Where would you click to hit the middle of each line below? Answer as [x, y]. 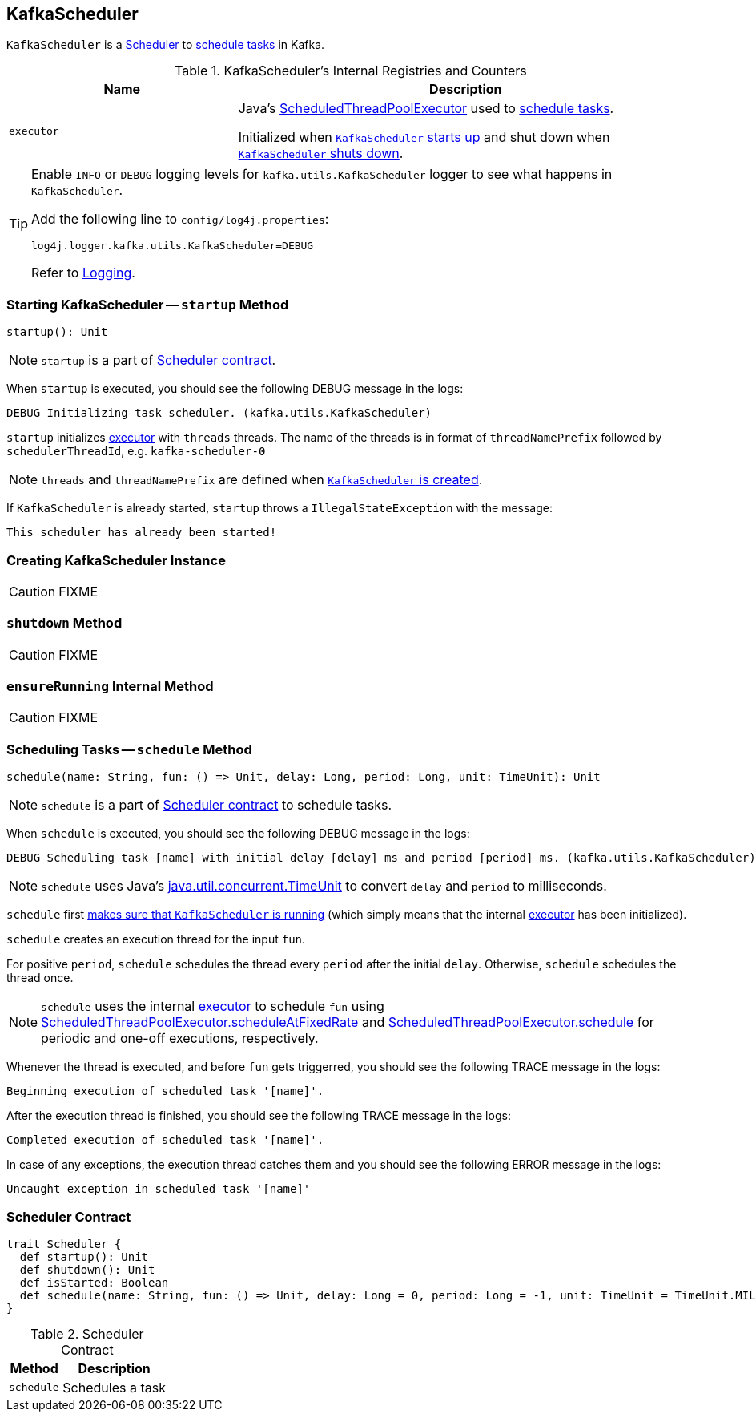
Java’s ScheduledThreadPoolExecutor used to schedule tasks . [426, 109]
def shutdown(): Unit [87, 1269]
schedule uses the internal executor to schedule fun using [213, 1006]
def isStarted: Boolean [94, 1282]
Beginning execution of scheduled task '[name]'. [165, 1091]
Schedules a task [114, 1387]
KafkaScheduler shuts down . [321, 154]
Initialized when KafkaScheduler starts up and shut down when [424, 137]
